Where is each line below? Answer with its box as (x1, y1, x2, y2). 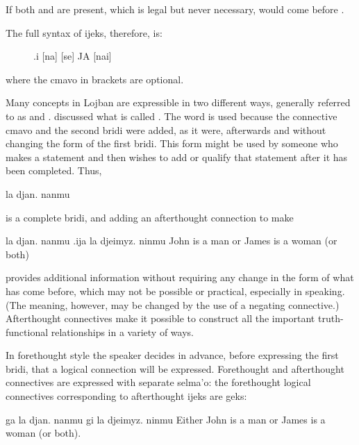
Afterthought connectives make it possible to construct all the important (6, 311, 315, 326)
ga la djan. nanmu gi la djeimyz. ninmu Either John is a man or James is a (6, 412, 326, 426)
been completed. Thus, (6, 163, 102, 178)
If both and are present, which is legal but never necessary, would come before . (6, 2, 344, 16)
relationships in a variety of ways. (51, 324, 194, 339)
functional (6, 324, 49, 339)
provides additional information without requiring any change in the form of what (6, 270, 354, 285)
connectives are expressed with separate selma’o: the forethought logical (6, 375, 311, 389)
